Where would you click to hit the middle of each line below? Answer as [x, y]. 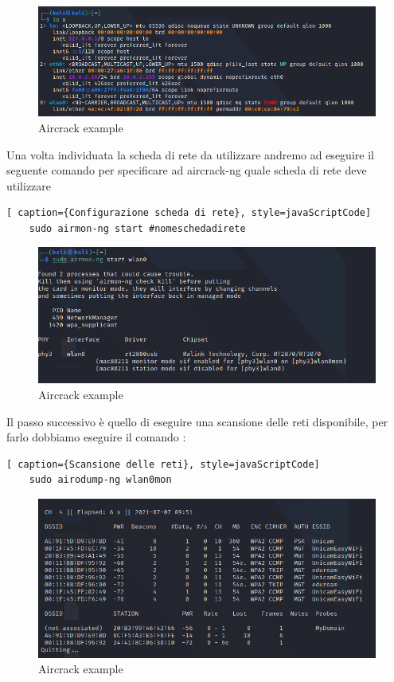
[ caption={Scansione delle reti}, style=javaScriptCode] [163, 464]
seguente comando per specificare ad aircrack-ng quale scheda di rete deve [187, 170]
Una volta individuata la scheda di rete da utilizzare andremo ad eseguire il [190, 154]
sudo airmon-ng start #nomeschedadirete [137, 228]
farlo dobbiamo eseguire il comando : [96, 437]
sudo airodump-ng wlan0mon [100, 480]
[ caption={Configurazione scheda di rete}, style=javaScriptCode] [189, 213]
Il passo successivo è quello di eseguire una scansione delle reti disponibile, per [197, 421]
